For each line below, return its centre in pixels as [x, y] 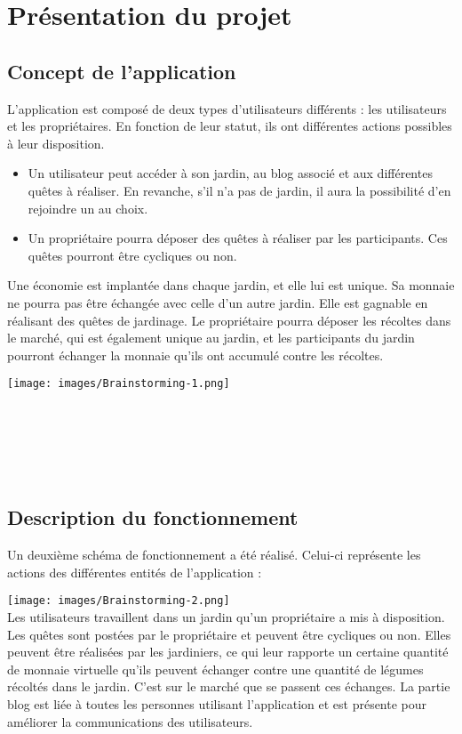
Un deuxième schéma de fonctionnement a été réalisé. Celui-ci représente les [214, 555]
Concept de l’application [122, 71]
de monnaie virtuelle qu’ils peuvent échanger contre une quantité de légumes [215, 669]
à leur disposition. [56, 143]
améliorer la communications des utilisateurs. [130, 721]
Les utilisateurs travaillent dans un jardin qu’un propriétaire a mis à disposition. [226, 616]
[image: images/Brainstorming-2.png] [119, 601]
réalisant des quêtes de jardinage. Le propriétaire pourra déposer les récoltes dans [229, 320]
